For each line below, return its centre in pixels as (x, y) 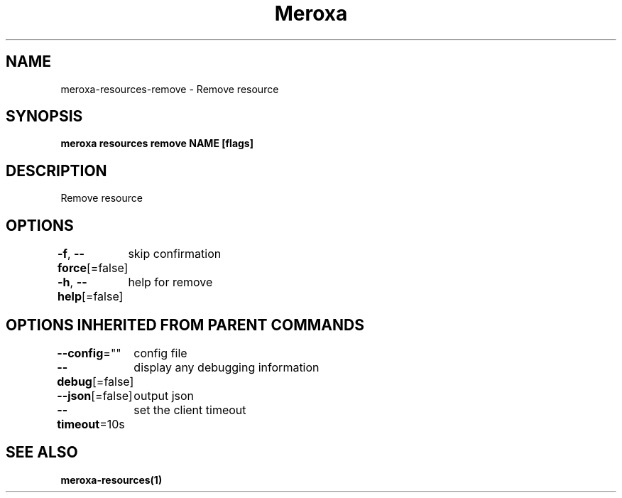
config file (160, 353)
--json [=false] (95, 395)
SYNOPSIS (44, 117)
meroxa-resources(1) (111, 480)
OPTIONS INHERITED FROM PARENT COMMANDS (185, 325)
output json (164, 395)
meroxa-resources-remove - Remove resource (170, 89)
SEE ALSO (42, 453)
